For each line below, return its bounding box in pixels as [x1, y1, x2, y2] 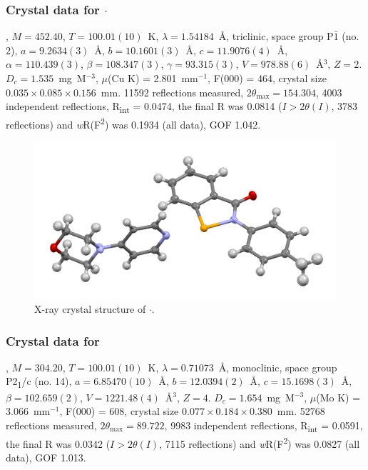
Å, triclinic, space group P [218, 29, 334, 44]
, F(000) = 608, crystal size [59, 404, 179, 419]
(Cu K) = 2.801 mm [108, 71, 198, 85]
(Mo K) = [316, 389, 361, 404]
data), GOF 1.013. [6, 450, 86, 465]
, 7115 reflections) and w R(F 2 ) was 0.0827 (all [159, 434, 360, 451]
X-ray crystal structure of [34, 301, 146, 316]
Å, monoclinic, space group [218, 359, 337, 374]
